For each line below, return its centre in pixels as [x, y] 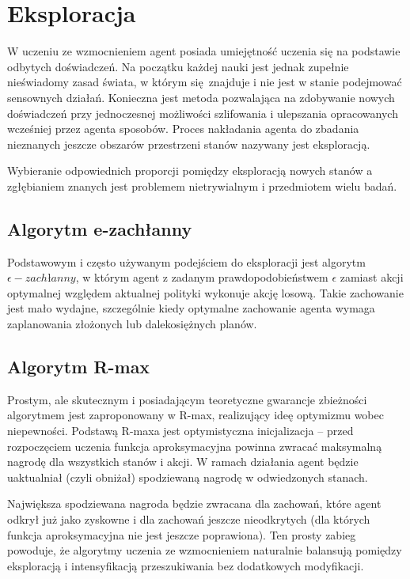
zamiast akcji [372, 277]
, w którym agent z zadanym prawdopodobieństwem [202, 277]
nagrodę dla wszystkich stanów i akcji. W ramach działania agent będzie [183, 462]
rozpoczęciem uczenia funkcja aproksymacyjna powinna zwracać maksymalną [195, 446]
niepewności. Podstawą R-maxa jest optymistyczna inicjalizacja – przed [180, 431]
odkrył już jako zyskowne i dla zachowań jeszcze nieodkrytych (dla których [189, 519]
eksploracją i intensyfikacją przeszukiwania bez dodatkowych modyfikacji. [186, 565]
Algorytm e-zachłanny [100, 228]
